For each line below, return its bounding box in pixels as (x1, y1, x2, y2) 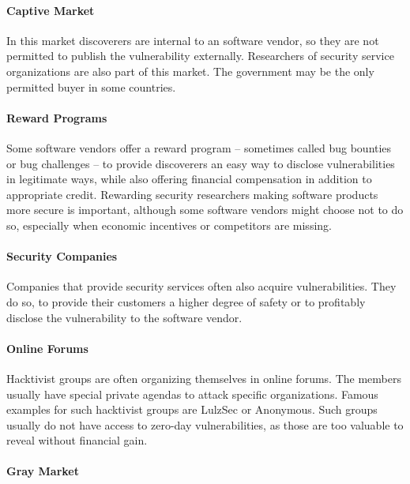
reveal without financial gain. (6, 432, 148, 448)
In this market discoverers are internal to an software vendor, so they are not (6, 32, 379, 48)
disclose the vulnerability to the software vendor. (6, 309, 243, 325)
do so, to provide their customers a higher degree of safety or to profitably (6, 293, 366, 310)
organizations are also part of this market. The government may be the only (6, 62, 374, 79)
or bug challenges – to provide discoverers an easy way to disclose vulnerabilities (6, 155, 395, 171)
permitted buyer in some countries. (6, 78, 176, 95)
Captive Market (6, 2, 95, 18)
